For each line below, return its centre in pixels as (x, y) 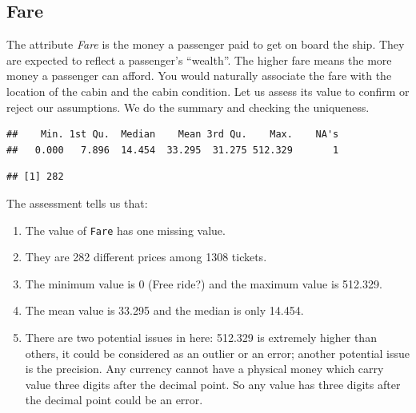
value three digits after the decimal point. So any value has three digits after (213, 384)
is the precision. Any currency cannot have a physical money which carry (204, 369)
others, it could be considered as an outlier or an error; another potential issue (218, 353)
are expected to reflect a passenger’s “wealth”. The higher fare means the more (199, 60)
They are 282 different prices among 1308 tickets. (146, 257)
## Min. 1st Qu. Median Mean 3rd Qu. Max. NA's (173, 135)
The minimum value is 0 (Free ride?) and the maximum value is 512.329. (204, 283)
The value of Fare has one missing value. (125, 230)
